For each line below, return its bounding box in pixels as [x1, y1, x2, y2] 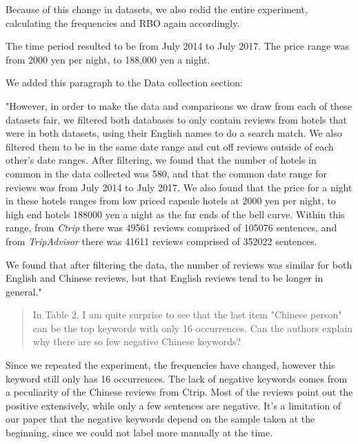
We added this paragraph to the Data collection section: [6, 75, 243, 90]
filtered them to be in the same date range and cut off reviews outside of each [6, 139, 334, 153]
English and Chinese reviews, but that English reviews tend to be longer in [6, 271, 324, 285]
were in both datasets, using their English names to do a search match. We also [6, 126, 342, 140]
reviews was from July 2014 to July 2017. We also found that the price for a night [6, 180, 352, 194]
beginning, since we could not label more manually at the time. [6, 425, 273, 440]
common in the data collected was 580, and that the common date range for [6, 166, 328, 180]
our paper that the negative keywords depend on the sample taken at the [6, 412, 315, 426]
